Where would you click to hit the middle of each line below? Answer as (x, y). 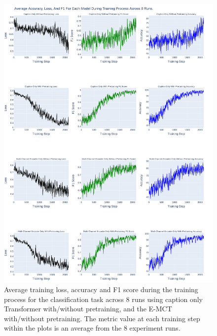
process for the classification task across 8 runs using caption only (103, 299)
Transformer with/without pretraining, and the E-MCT (88, 309)
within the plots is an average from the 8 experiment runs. (92, 328)
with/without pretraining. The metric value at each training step (102, 318)
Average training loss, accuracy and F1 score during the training (101, 289)
